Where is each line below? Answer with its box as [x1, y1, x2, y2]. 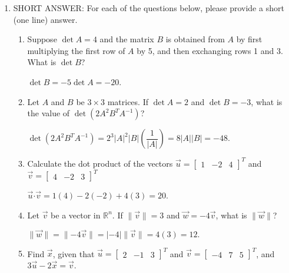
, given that [52, 247, 95, 259]
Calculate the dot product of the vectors [27, 157, 173, 169]
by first [236, 33, 263, 45]
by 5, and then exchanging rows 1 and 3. [137, 44, 283, 56]
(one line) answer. [13, 13, 78, 25]
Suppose [27, 33, 57, 45]
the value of [27, 107, 70, 119]
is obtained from [165, 33, 225, 45]
